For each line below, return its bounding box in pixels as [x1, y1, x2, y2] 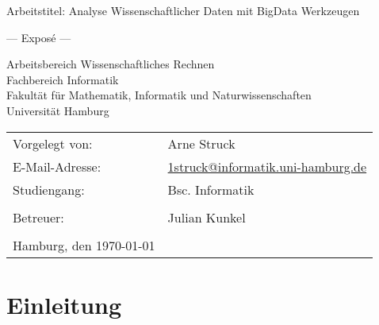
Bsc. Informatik [167, 180, 255, 199]
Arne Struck [167, 133, 235, 153]
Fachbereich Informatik [6, 71, 119, 87]
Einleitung [6, 288, 122, 320]
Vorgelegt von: [13, 133, 93, 153]
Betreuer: [13, 207, 64, 226]
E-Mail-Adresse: [13, 157, 101, 176]
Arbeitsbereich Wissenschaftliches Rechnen [6, 56, 215, 72]
